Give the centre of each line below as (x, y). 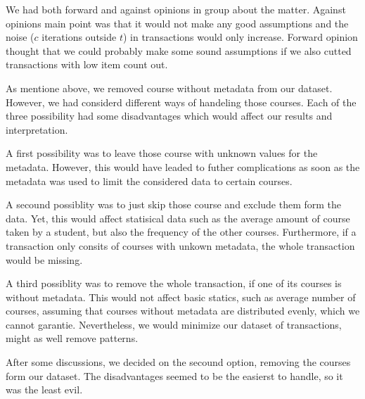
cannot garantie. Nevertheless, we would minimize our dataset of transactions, (174, 324)
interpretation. (37, 129)
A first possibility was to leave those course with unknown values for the (162, 153)
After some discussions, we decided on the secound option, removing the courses (178, 362)
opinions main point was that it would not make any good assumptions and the (177, 23)
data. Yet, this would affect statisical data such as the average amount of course (178, 218)
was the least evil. (44, 389)
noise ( (20, 37)
